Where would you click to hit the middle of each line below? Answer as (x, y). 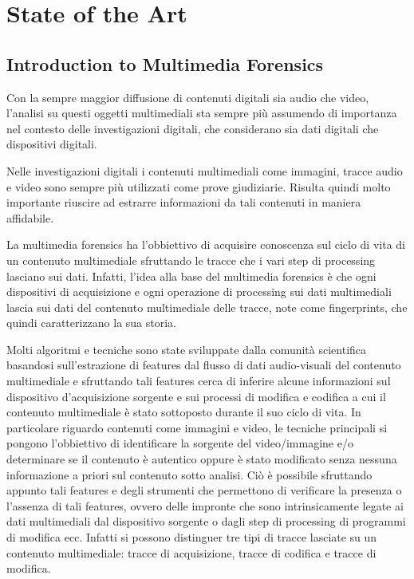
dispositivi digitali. (52, 144)
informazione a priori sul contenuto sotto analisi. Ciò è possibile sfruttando (189, 474)
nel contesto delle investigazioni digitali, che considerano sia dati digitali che (193, 128)
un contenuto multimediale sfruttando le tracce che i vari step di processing (191, 260)
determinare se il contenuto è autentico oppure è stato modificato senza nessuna (202, 459)
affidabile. (30, 217)
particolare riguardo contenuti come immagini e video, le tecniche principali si (197, 427)
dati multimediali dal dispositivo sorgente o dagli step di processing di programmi (206, 521)
